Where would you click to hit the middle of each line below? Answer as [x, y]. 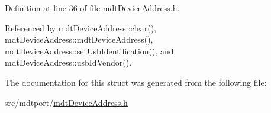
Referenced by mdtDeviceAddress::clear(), [81, 28]
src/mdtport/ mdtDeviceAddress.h [66, 102]
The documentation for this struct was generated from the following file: [136, 82]
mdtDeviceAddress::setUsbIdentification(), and [89, 51]
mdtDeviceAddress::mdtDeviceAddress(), [79, 39]
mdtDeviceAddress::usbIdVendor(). [68, 62]
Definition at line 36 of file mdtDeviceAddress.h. [92, 8]
